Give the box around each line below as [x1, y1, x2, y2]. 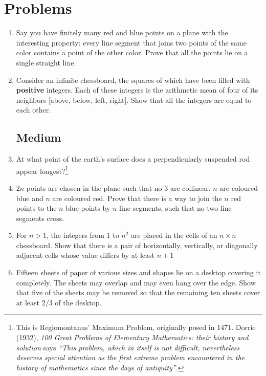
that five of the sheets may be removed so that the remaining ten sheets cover [16, 287, 260, 298]
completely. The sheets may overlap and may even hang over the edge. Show [16, 277, 256, 287]
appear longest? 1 [16, 164, 69, 176]
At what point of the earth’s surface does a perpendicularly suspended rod [16, 153, 250, 164]
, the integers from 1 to [47, 230, 119, 240]
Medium [16, 129, 61, 145]
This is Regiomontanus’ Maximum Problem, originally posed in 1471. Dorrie [16, 322, 256, 333]
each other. [16, 104, 51, 115]
